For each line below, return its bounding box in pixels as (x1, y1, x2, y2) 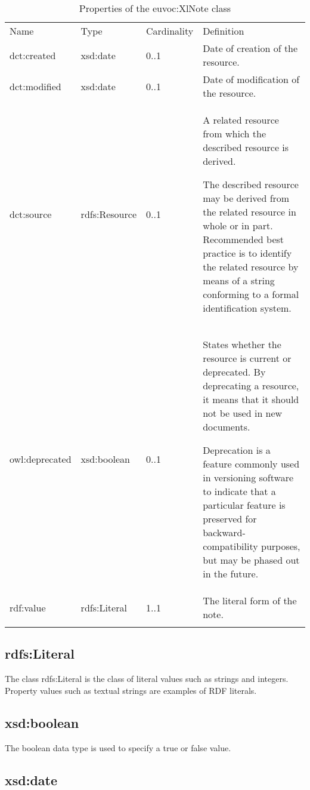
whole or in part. (203, 219, 273, 232)
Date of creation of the (203, 41, 298, 55)
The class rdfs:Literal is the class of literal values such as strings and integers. (5, 672, 289, 685)
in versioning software (203, 471, 294, 484)
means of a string (203, 273, 275, 287)
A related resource (203, 113, 279, 127)
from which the (203, 127, 266, 140)
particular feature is (203, 498, 286, 512)
